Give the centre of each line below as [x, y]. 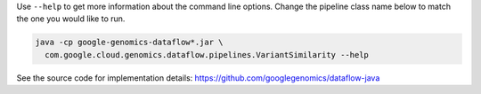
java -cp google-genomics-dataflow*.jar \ [129, 43]
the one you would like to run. [71, 19]
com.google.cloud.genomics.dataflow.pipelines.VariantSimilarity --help [207, 55]
